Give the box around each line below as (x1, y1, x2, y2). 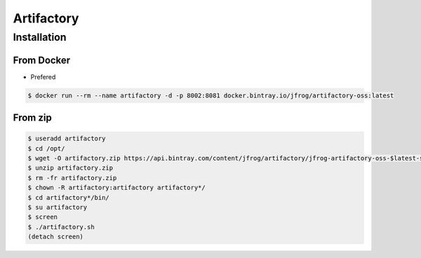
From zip (13, 112, 52, 124)
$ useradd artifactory (27, 135, 106, 143)
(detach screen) (27, 233, 84, 241)
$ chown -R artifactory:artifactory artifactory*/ (27, 184, 206, 192)
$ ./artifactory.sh (27, 223, 95, 231)
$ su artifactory (27, 203, 88, 212)
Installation (13, 31, 67, 43)
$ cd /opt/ (27, 144, 65, 152)
